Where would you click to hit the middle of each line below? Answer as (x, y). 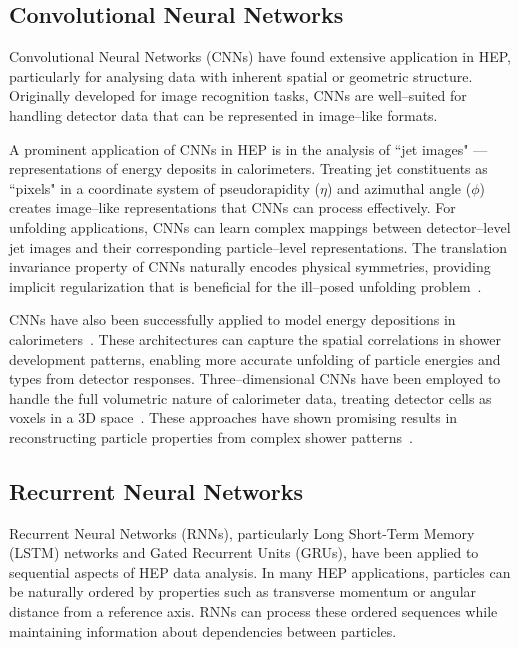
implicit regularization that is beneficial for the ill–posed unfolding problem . (245, 285)
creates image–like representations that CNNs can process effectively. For (232, 207)
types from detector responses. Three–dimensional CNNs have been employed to (255, 378)
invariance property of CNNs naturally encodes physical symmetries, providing (250, 266)
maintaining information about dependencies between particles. (203, 630)
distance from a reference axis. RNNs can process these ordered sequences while (253, 611)
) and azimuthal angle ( (399, 187)
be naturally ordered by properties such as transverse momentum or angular (243, 591)
